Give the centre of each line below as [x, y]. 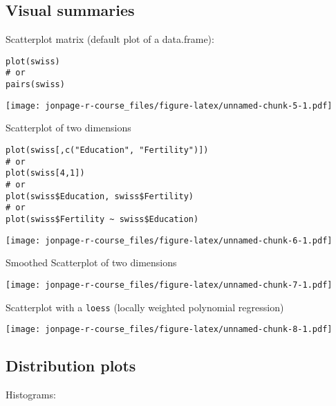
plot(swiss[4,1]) [45, 173]
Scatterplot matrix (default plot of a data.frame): [110, 39]
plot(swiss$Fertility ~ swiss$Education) [102, 219]
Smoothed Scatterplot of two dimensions [91, 262]
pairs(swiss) [35, 85]
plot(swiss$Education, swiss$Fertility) [100, 196]
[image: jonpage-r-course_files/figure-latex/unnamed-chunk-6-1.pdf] [169, 240]
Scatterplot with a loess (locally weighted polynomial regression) [145, 307]
